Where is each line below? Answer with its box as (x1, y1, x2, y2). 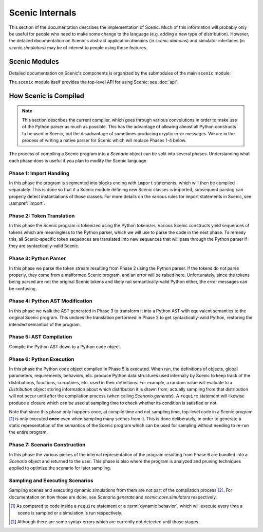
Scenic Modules (9, 57, 59, 66)
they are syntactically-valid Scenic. (9, 243, 79, 249)
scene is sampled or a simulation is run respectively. (18, 510, 123, 515)
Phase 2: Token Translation (9, 212, 75, 219)
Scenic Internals (9, 7, 76, 18)
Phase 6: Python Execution (9, 355, 75, 362)
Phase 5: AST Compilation (9, 334, 73, 340)
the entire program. (9, 429, 48, 435)
